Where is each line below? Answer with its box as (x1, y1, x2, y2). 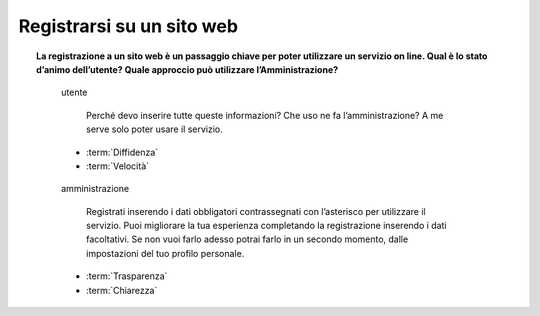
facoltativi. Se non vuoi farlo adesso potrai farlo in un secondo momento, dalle (86, 233, 409, 245)
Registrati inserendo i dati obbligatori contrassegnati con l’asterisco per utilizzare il (86, 205, 426, 217)
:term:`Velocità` (86, 160, 150, 172)
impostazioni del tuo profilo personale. (86, 247, 245, 259)
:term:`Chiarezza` (86, 284, 158, 296)
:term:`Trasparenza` (86, 270, 168, 282)
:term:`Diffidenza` (86, 146, 159, 158)
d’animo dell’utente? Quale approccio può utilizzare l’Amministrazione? (36, 63, 339, 75)
